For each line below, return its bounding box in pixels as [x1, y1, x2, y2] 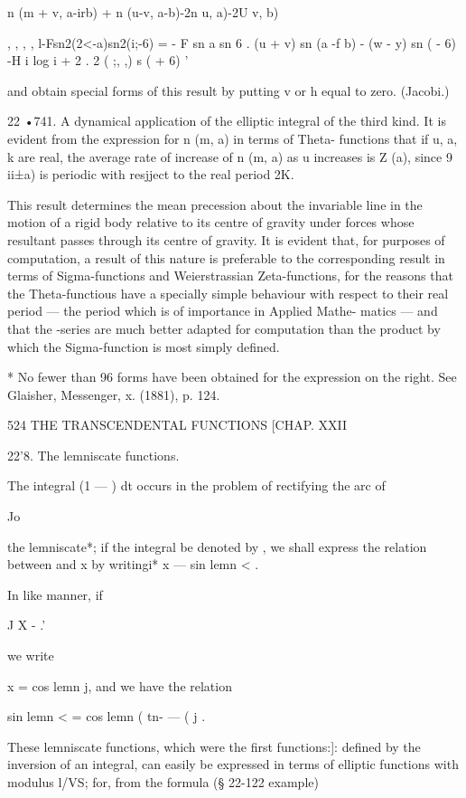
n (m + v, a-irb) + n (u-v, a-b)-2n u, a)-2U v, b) [7, 3, 279, 21]
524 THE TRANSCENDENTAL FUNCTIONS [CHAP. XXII [7, 415, 348, 434]
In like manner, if [7, 584, 103, 603]
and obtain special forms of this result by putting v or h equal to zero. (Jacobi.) [7, 81, 450, 100]
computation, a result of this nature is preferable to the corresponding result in [7, 248, 445, 267]
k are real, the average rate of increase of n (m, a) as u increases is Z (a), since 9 [7, 147, 452, 166]
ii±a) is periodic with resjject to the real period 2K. [7, 165, 294, 184]
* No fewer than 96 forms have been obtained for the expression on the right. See [7, 367, 457, 386]
